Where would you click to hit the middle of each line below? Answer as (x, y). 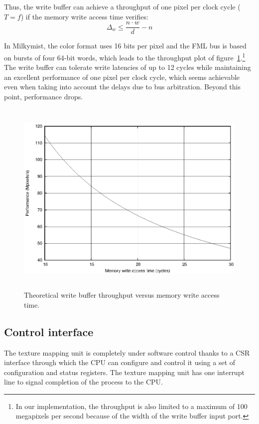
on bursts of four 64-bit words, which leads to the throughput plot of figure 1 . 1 (125, 56)
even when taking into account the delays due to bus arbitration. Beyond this (122, 87)
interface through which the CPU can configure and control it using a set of (120, 362)
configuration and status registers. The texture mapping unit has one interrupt (124, 372)
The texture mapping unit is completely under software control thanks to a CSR (127, 352)
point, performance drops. (44, 96)
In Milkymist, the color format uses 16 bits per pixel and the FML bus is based (125, 46)
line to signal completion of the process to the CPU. (83, 382)
